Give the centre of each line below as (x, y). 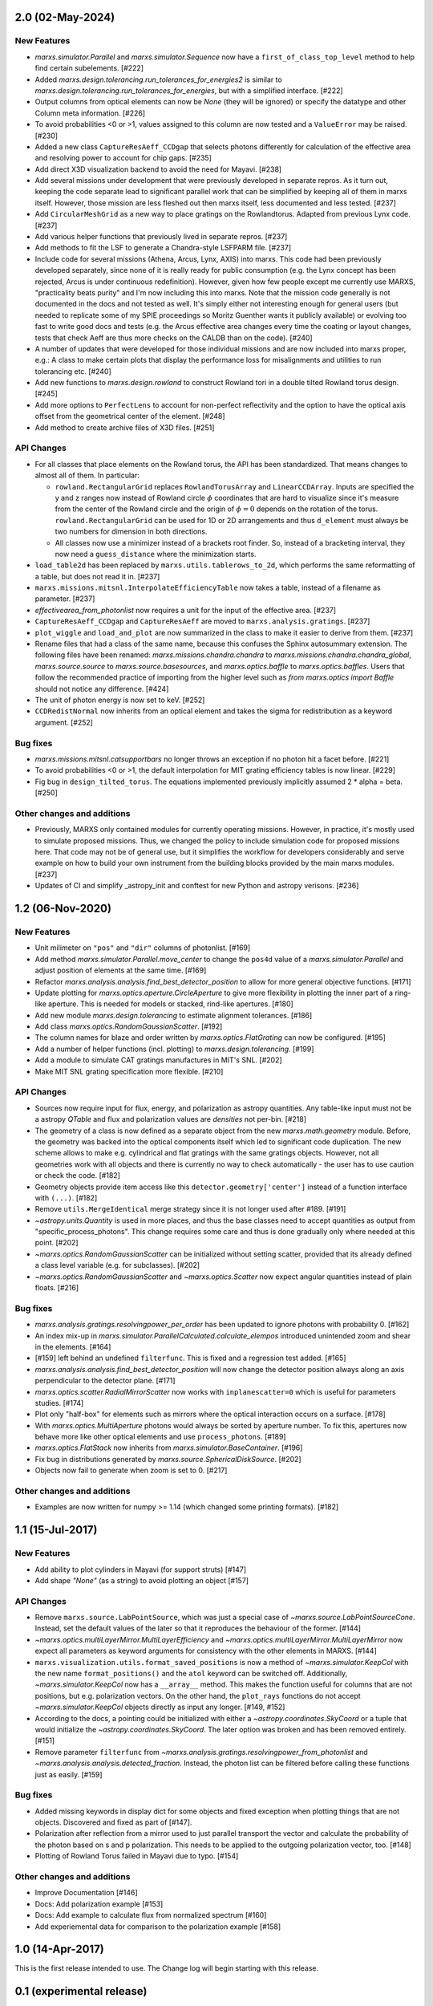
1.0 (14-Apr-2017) (59, 1949)
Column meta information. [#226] (90, 113)
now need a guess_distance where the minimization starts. (156, 554)
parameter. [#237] (65, 599)
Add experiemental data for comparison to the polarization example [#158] (158, 1927)
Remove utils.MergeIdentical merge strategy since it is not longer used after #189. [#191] (190, 1209)
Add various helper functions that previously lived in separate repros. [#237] (161, 237)
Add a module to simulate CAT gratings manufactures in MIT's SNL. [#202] (158, 1060)
